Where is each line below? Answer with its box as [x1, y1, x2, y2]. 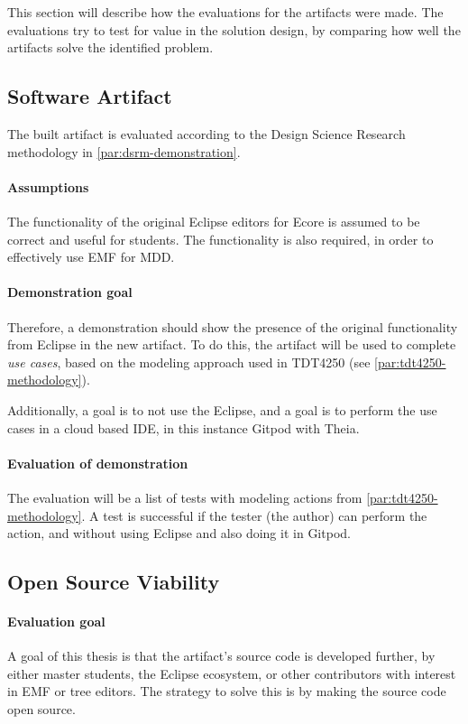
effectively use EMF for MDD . [7, 247, 175, 266]
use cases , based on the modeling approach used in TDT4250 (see [7, 352, 371, 371]
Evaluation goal [7, 612, 106, 631]
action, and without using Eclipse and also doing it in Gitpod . [7, 524, 351, 543]
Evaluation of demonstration [7, 453, 188, 472]
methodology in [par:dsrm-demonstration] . [7, 142, 241, 161]
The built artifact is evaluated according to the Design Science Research [7, 124, 406, 143]
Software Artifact [7, 82, 172, 110]
